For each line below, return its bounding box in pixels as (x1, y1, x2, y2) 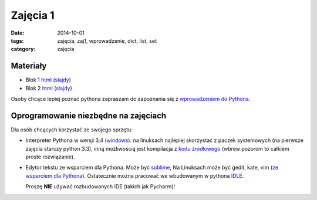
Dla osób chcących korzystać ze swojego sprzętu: (11, 126, 133, 133)
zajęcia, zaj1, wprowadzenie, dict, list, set (57, 37, 157, 44)
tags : (11, 37, 24, 44)
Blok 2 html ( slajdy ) (25, 84, 73, 91)
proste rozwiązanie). (25, 153, 76, 161)
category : (11, 46, 36, 53)
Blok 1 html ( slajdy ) (25, 76, 72, 83)
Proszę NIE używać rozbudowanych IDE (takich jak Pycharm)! (25, 183, 176, 190)
